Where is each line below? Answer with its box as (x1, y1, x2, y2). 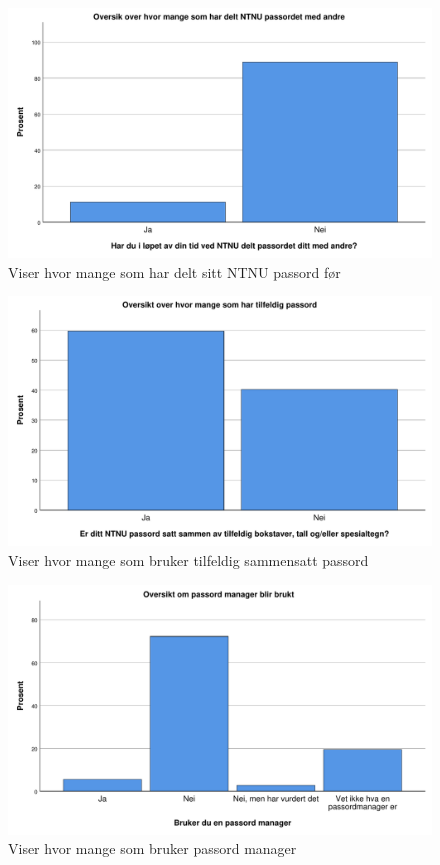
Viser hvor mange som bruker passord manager (8, 838, 297, 859)
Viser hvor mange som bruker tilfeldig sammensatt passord (8, 549, 369, 570)
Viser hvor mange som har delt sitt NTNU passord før (8, 261, 341, 282)
